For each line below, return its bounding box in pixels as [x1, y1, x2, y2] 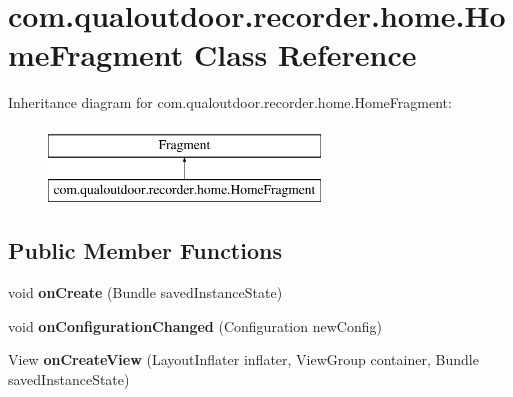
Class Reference [194, 34, 417, 75]
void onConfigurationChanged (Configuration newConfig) [8, 315, 382, 336]
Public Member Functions [8, 235, 282, 266]
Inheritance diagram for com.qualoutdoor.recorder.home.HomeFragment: [8, 92, 452, 113]
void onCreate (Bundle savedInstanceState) [8, 282, 283, 303]
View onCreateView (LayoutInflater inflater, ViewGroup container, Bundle [8, 349, 479, 370]
